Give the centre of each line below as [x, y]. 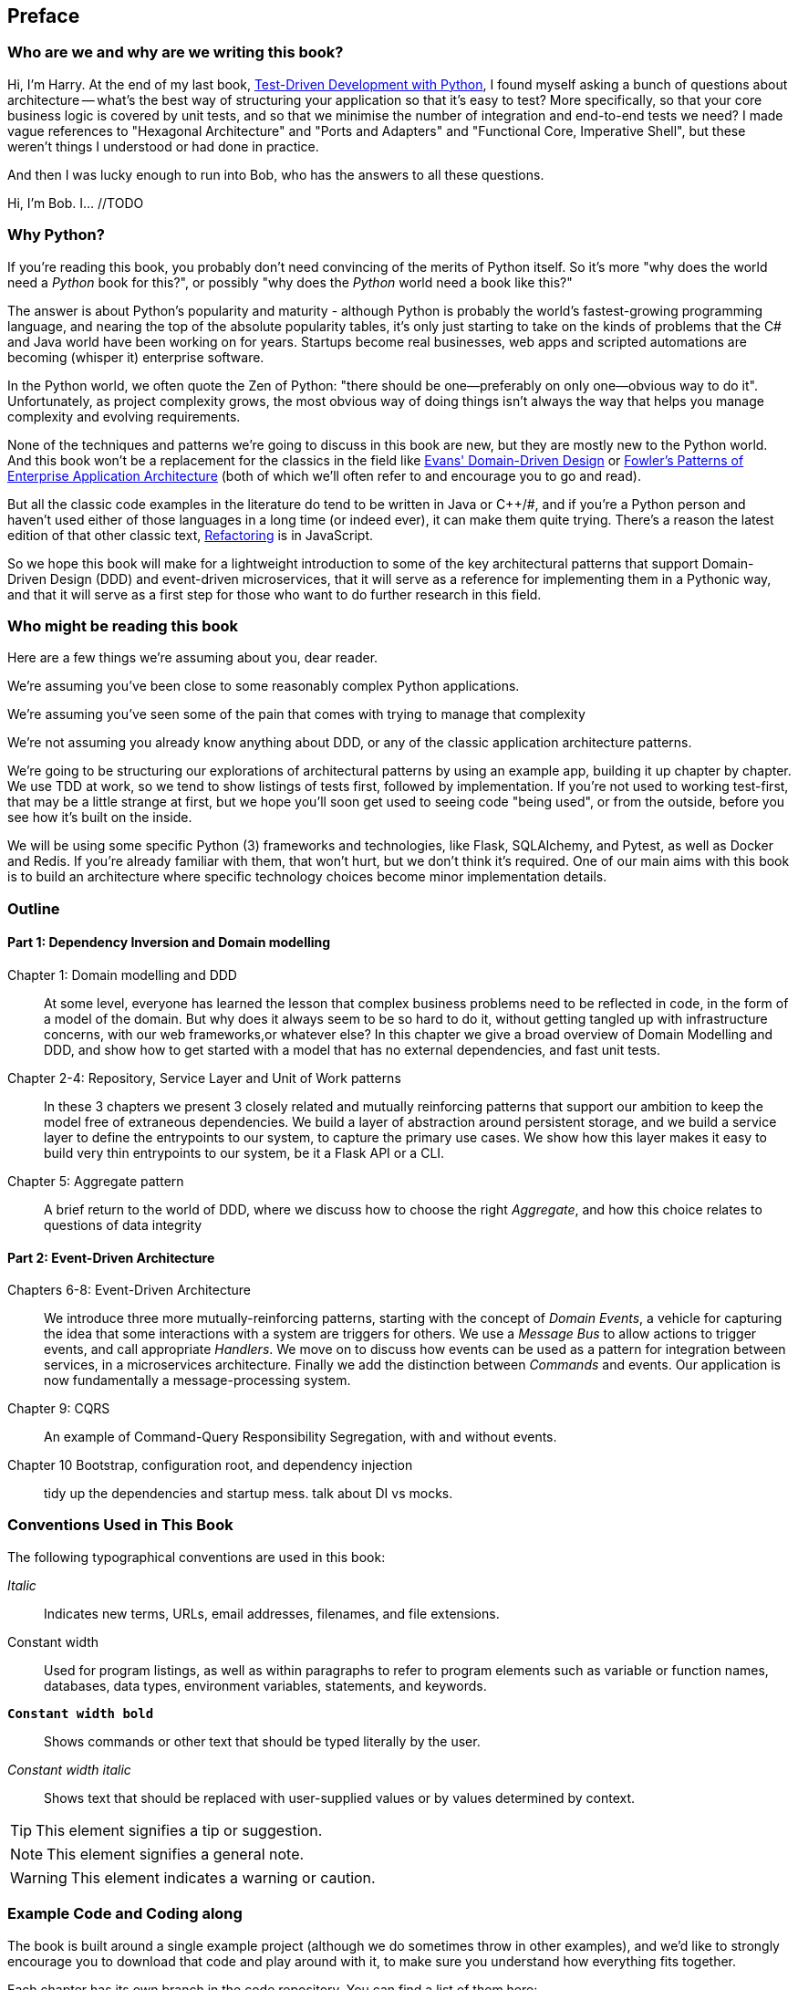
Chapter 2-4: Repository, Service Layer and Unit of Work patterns [204, 1078]
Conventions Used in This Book [120, 1525]
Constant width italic [69, 1769]
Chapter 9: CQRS [59, 1409]
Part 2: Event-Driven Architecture [111, 1257]
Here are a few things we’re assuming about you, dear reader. [193, 658]
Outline [34, 908]
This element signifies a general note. [176, 1854]
